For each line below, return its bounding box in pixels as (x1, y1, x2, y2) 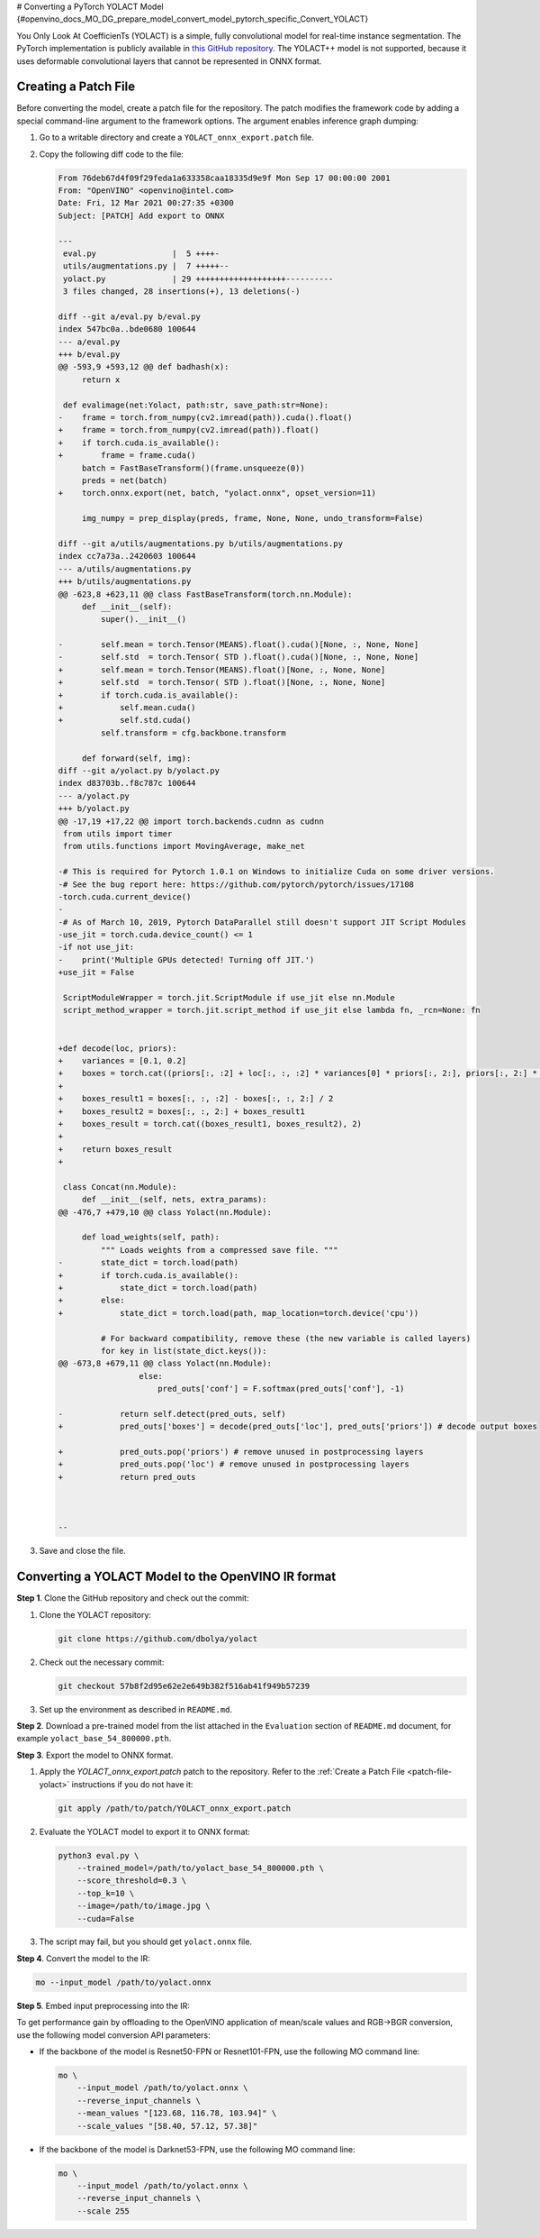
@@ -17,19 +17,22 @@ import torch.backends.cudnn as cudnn (58, 816, 324, 827)
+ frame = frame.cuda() (58, 451, 197, 461)
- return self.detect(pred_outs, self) (58, 1409, 287, 1419)
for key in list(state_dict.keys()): (100, 1346, 267, 1356)
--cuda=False (76, 1914, 135, 1923)
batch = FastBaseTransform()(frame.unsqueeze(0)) (81, 462, 305, 473)
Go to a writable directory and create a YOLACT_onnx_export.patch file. (39, 132, 315, 143)
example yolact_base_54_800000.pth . (16, 1733, 172, 1744)
